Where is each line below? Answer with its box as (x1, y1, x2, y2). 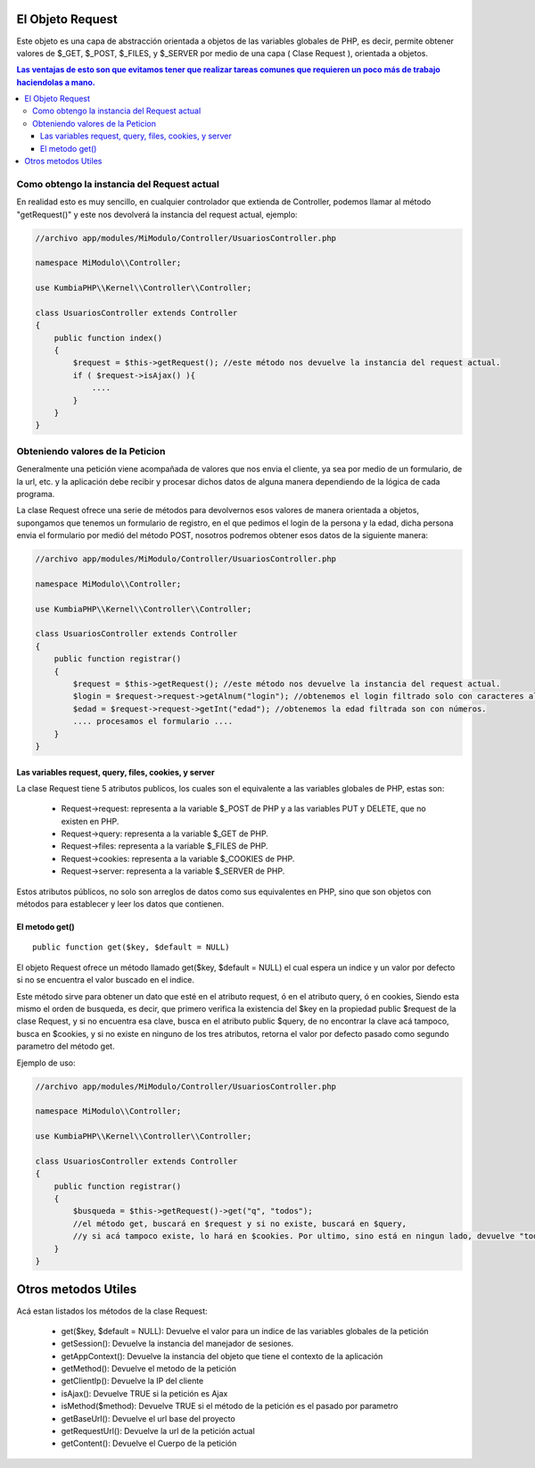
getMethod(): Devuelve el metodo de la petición (61, 1364, 236, 1374)
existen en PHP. (61, 816, 119, 826)
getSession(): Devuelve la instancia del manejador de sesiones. (61, 1339, 294, 1349)
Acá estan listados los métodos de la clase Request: (16, 1306, 209, 1316)
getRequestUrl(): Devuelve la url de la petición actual (61, 1426, 256, 1437)
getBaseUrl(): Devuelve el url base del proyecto (61, 1413, 235, 1423)
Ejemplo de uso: (16, 1057, 76, 1068)
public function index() (53, 333, 163, 343)
